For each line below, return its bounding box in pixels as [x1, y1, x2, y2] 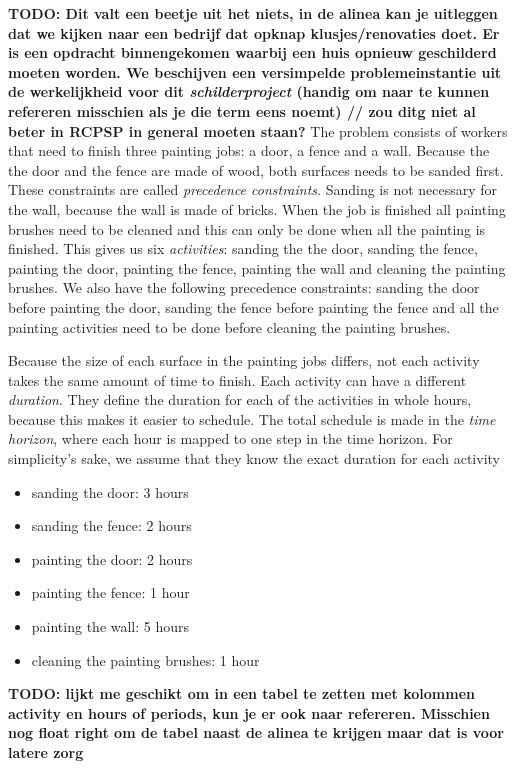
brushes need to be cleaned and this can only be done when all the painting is [8, 218, 486, 239]
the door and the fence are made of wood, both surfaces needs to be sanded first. [8, 159, 504, 180]
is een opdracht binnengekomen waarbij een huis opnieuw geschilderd [8, 42, 497, 63]
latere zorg [8, 742, 84, 762]
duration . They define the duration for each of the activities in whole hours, [8, 389, 472, 410]
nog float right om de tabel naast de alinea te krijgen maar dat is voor [8, 722, 504, 743]
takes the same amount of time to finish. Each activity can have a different [8, 369, 467, 390]
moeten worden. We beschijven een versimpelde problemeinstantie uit [8, 61, 502, 82]
